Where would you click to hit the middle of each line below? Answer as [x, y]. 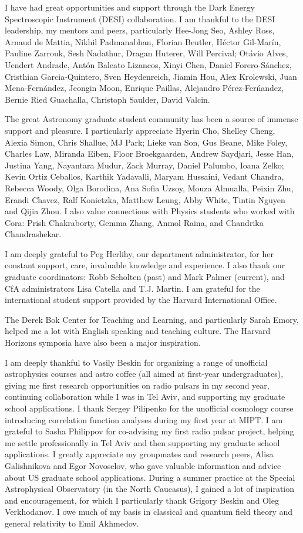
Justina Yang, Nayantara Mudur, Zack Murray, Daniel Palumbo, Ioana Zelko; [144, 165]
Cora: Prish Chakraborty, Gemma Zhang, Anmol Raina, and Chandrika [134, 222]
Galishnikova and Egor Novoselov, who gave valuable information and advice [143, 465]
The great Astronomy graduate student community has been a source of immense [151, 119]
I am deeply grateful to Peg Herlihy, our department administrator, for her [139, 253]
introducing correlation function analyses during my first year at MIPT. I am [144, 419]
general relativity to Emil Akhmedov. [72, 523]
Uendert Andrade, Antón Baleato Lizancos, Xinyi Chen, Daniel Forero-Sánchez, [148, 64]
